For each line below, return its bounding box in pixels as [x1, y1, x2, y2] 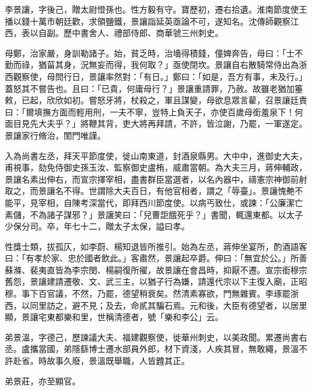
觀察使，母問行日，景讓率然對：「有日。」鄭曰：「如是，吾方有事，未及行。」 [13, 70, 307, 82]
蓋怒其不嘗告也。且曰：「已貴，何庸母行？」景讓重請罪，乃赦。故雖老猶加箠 [5, 82, 303, 94]
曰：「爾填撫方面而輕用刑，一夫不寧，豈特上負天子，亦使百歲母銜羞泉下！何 [5, 105, 303, 118]
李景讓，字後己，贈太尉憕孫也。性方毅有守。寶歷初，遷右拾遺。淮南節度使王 [5, 3, 307, 15]
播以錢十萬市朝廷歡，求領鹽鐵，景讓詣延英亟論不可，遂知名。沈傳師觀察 [5, 14, 290, 27]
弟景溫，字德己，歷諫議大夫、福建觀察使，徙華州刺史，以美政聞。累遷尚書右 [5, 330, 307, 343]
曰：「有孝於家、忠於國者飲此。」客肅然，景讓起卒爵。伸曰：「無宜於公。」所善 [5, 252, 307, 264]
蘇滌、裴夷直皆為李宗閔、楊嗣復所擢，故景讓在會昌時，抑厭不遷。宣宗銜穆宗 [5, 263, 307, 276]
